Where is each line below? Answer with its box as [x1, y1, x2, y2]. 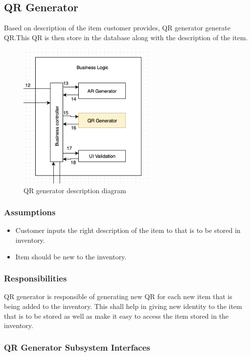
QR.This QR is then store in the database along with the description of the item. [4, 32, 248, 42]
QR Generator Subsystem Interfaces [4, 341, 150, 353]
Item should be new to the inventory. [15, 251, 127, 261]
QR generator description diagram [23, 185, 126, 195]
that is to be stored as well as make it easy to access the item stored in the [4, 310, 229, 321]
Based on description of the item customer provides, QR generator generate [4, 23, 230, 33]
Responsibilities [4, 272, 67, 284]
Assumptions [4, 206, 56, 218]
